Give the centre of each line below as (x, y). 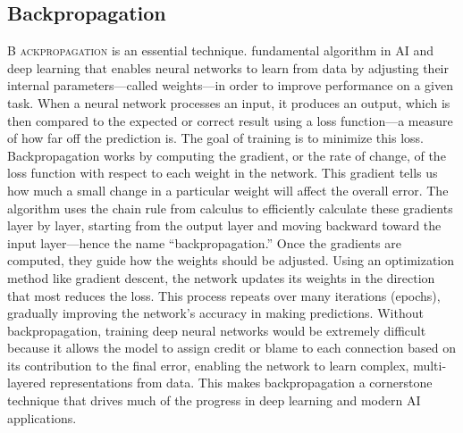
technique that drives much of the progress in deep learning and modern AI (214, 400)
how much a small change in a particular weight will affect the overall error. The (228, 190)
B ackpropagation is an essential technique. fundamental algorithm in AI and (220, 50)
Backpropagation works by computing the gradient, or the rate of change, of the (227, 155)
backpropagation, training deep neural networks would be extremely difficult (217, 330)
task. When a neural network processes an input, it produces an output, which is (229, 102)
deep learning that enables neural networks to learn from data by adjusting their (228, 67)
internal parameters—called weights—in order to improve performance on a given (231, 85)
